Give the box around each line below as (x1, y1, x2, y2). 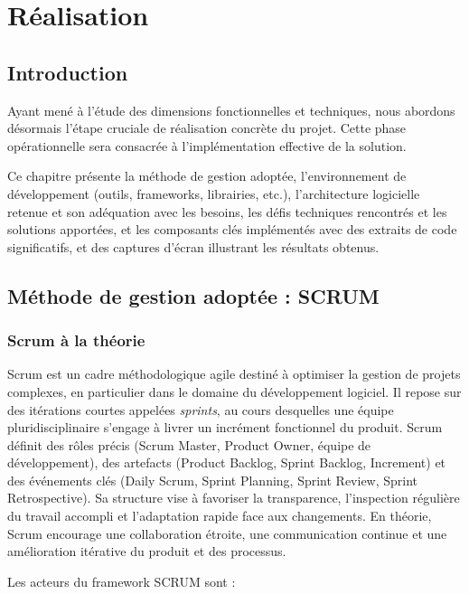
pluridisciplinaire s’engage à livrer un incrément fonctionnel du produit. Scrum (7, 418, 443, 437)
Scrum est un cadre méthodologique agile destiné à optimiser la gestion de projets (7, 364, 461, 383)
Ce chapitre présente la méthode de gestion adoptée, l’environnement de (7, 166, 407, 185)
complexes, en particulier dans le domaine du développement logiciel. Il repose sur (7, 382, 462, 401)
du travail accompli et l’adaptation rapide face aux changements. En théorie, (7, 506, 432, 525)
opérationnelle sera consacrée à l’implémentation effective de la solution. (7, 136, 407, 155)
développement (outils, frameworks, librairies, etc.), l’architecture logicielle (7, 184, 420, 203)
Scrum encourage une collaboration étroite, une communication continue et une (7, 523, 447, 542)
